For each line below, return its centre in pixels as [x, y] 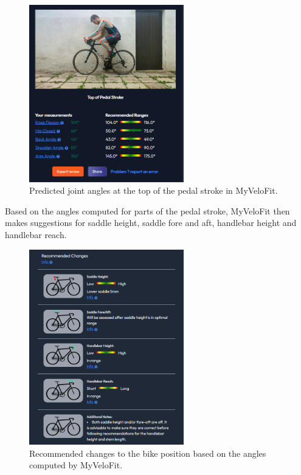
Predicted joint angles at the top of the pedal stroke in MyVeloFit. [154, 190]
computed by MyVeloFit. [76, 465]
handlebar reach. [36, 234]
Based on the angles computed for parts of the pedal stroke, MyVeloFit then [147, 210]
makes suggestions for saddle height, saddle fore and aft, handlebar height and [151, 223]
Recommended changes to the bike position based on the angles [148, 453]
